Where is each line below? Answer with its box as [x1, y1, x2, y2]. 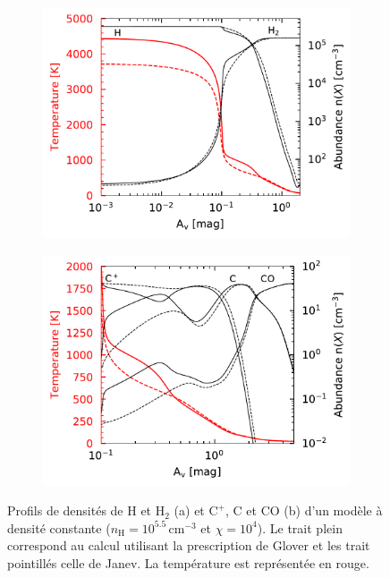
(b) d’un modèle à [284, 501, 383, 520]
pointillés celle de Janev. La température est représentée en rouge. [7, 553, 369, 572]
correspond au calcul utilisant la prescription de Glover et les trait [7, 536, 370, 555]
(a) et [174, 501, 205, 520]
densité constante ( [7, 518, 111, 537]
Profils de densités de [7, 501, 123, 520]
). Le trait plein [257, 518, 343, 537]
